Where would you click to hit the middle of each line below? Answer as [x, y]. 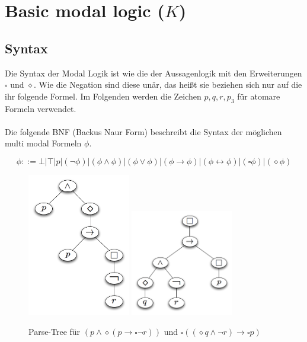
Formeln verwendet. [41, 108]
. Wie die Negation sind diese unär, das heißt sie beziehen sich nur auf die [168, 84]
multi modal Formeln [43, 143]
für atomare [259, 96]
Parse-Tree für [55, 331]
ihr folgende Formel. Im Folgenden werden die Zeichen [103, 96]
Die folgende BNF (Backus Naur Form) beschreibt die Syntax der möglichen [143, 131]
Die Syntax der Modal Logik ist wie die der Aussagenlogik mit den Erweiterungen [153, 73]
